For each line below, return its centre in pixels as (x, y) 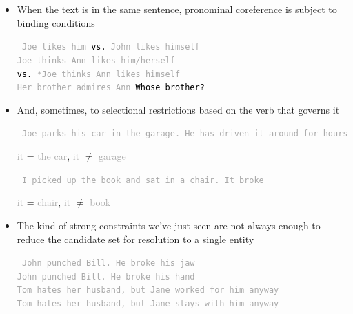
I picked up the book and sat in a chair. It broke (143, 180)
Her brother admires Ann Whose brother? (111, 88)
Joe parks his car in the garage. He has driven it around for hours (185, 134)
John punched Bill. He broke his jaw (108, 263)
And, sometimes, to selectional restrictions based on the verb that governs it (178, 109)
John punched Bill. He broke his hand (106, 276)
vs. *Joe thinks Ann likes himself (99, 74)
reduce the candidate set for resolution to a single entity (135, 239)
